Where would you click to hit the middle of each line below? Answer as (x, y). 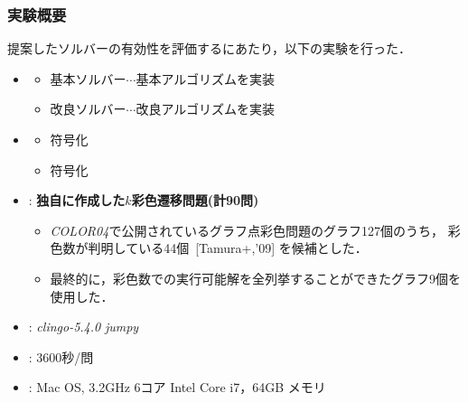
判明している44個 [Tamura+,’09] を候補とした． (228, 248)
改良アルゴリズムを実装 (206, 109)
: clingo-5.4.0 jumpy (84, 327)
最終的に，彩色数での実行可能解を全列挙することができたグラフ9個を (255, 278)
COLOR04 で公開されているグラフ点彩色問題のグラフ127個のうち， (247, 230)
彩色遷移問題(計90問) (195, 200)
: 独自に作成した (77, 200)
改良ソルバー (88, 109)
